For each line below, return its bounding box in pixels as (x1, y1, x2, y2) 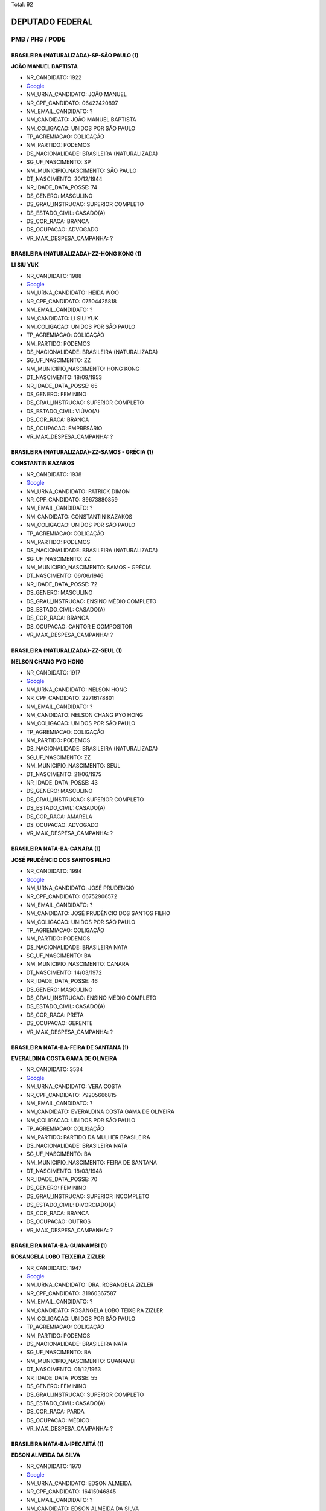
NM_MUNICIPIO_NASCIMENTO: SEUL (26, 762, 121, 769)
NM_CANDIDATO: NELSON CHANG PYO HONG (26, 711, 144, 719)
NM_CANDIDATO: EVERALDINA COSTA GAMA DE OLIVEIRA (26, 1108, 175, 1115)
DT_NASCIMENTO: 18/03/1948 (26, 1167, 103, 1175)
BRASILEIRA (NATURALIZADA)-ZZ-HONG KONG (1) (11, 250, 142, 257)
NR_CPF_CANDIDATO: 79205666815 (26, 1091, 117, 1098)
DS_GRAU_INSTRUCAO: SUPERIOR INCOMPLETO (26, 1192, 150, 1200)
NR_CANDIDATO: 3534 (26, 1066, 83, 1073)
